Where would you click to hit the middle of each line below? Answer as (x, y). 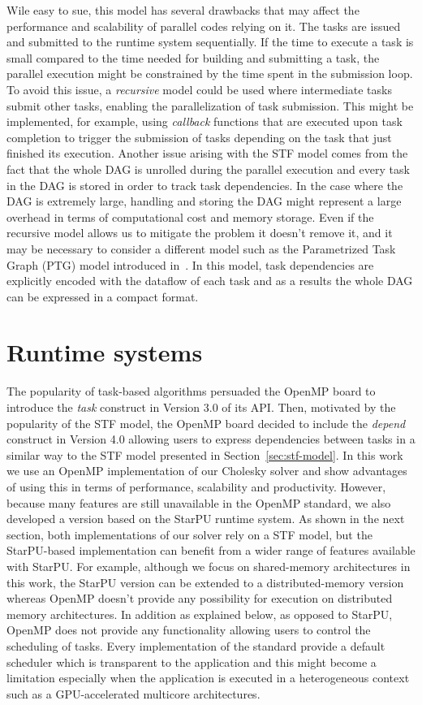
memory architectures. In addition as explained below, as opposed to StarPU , (200, 614)
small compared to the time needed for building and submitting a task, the (193, 57)
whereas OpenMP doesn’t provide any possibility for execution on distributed (200, 598)
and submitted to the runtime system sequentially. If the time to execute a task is (210, 42)
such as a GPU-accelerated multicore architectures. (133, 693)
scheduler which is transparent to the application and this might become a (192, 662)
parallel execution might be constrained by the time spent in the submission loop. (210, 74)
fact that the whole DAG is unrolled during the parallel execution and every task (208, 169)
